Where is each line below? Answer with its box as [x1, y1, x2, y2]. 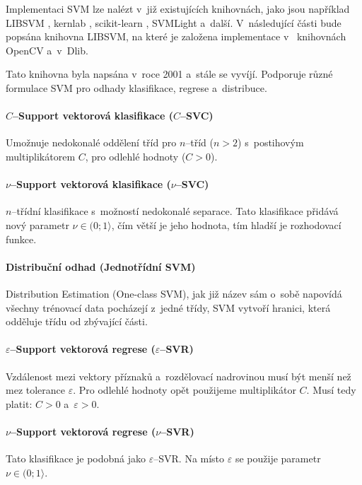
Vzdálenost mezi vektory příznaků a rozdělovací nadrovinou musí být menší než [6, 368, 351, 383]
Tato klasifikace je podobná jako [6, 451, 146, 466]
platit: [6, 396, 33, 411]
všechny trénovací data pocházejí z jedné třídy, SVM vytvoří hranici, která [6, 300, 331, 315]
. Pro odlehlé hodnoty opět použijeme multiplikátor [73, 382, 296, 397]
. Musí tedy [306, 382, 356, 397]
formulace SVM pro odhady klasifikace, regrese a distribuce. [6, 80, 267, 95]
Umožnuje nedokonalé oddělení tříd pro [6, 135, 177, 150]
